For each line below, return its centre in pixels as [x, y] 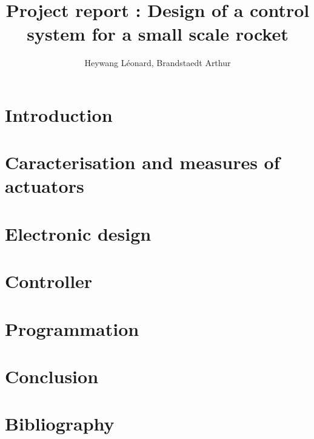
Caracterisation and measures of [142, 162]
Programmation [72, 328]
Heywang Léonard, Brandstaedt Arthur [158, 63]
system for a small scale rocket [158, 34]
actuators [45, 186]
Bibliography [60, 424]
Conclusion [52, 376]
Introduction [59, 114]
